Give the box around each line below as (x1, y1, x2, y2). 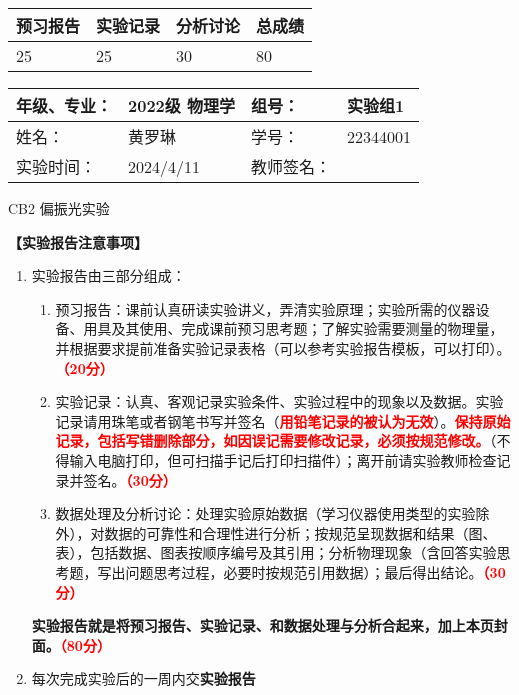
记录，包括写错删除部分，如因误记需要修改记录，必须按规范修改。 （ (55, 430, 497, 451)
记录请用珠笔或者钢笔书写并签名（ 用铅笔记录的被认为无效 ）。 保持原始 (55, 410, 511, 431)
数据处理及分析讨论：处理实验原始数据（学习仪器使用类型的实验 (55, 503, 476, 524)
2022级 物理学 (128, 94, 235, 117)
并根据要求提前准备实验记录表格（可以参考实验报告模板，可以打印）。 (55, 337, 511, 358)
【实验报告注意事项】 (8, 231, 148, 252)
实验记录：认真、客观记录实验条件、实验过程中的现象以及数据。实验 (55, 391, 504, 412)
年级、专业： (16, 94, 113, 117)
